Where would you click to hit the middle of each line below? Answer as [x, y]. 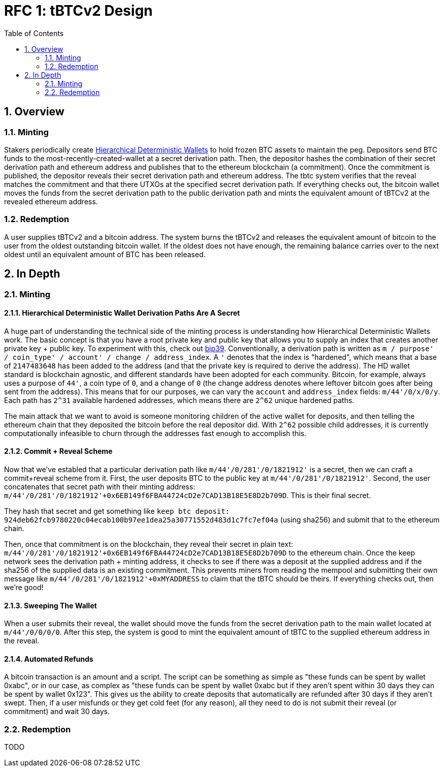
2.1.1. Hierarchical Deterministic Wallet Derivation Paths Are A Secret [122, 313]
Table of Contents [34, 33]
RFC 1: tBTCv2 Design [78, 11]
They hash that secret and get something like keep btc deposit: [117, 511]
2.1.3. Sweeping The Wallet [51, 605]
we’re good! [24, 587]
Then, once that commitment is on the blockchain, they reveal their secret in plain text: [149, 544]
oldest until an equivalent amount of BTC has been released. [105, 254]
